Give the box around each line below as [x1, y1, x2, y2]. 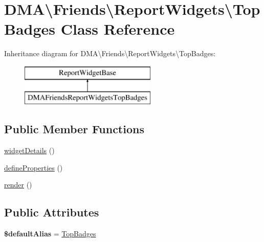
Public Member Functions [4, 121, 144, 137]
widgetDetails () [4, 145, 55, 156]
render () [4, 179, 32, 190]
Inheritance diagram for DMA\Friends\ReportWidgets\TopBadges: [4, 48, 216, 59]
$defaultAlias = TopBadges [4, 228, 96, 239]
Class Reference [60, 18, 175, 39]
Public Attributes [4, 204, 99, 220]
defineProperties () [4, 162, 63, 173]
